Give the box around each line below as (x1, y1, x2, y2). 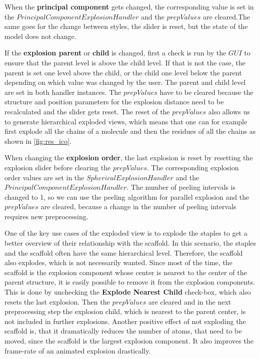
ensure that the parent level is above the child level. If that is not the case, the (4, 57, 245, 67)
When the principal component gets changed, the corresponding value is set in (4, 1, 254, 11)
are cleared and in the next (148, 296, 231, 307)
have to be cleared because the (159, 86, 253, 97)
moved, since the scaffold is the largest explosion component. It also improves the (4, 336, 253, 346)
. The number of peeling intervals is (126, 182, 235, 192)
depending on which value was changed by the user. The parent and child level (4, 77, 246, 87)
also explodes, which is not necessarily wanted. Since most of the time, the (4, 257, 232, 268)
